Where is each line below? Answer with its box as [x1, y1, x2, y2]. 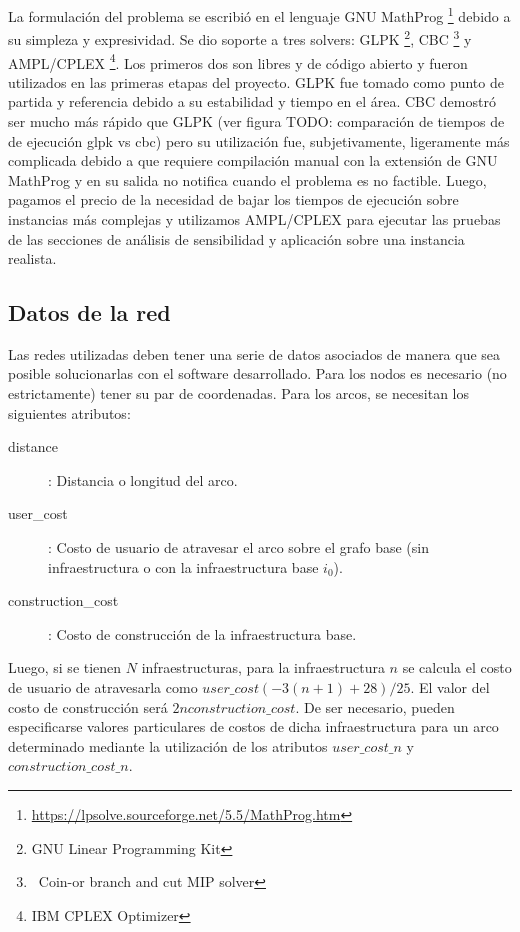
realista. [8, 248, 57, 269]
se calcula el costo [402, 657, 512, 678]
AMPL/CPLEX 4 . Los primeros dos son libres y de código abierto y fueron [8, 49, 468, 73]
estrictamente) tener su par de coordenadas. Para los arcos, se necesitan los [8, 383, 470, 404]
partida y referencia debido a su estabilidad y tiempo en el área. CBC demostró [8, 91, 496, 112]
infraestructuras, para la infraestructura [141, 657, 385, 678]
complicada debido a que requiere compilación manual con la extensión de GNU [8, 150, 498, 171]
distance [8, 436, 58, 457]
